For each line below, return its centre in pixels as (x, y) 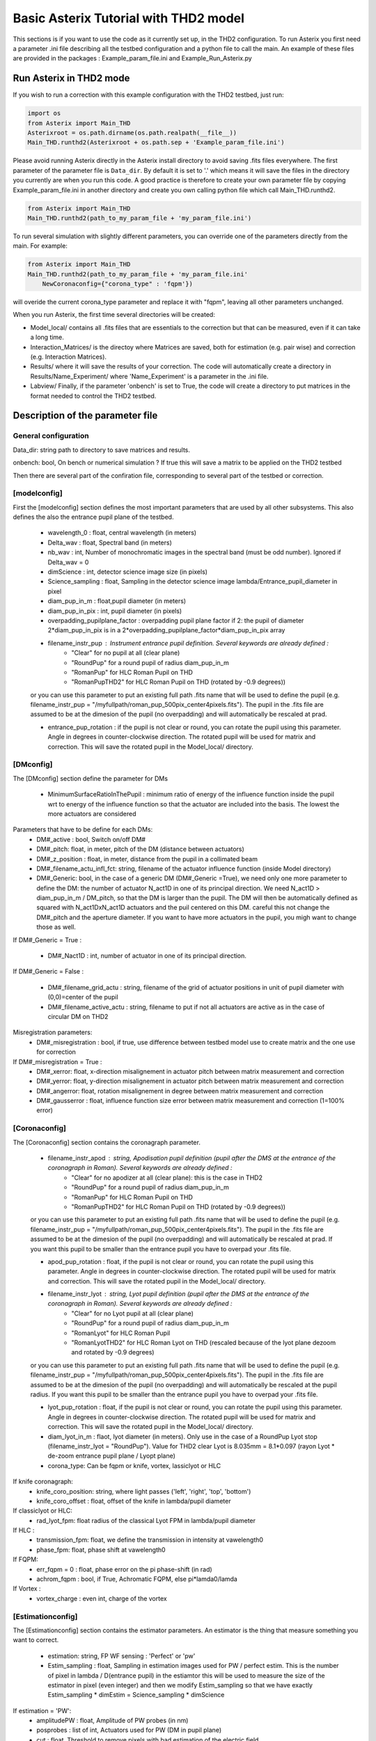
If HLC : (24, 1530)
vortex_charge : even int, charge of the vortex (102, 1598)
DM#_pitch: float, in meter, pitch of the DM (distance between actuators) (141, 849)
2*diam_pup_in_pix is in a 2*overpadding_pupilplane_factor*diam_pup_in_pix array (166, 630)
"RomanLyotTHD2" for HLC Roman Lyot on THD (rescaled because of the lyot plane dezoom (204, 1343)
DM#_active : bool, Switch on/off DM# (91, 839)
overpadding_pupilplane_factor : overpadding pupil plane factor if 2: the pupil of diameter (176, 620)
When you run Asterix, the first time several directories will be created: (114, 315)
